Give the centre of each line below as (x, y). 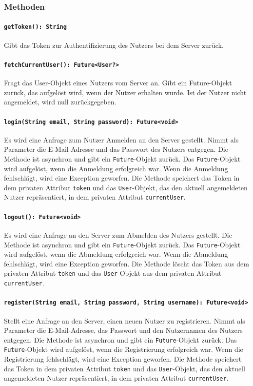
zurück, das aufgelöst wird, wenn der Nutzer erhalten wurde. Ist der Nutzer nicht (125, 92)
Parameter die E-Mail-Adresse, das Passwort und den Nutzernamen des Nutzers (123, 330)
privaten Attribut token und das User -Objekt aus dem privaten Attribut (113, 273)
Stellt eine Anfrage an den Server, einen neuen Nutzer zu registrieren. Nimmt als (125, 320)
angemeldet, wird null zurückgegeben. (60, 102)
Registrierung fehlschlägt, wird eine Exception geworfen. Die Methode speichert (123, 359)
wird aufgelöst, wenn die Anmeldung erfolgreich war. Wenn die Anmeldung (116, 168)
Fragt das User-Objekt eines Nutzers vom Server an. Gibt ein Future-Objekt (118, 83)
